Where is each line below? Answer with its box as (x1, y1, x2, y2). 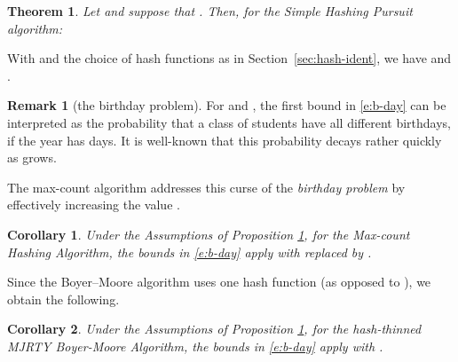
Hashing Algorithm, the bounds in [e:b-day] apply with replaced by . (7, 242, 372, 261)
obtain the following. (7, 289, 120, 308)
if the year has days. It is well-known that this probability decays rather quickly (7, 130, 442, 149)
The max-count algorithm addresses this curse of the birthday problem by (7, 177, 406, 196)
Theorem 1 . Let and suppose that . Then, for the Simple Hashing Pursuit (7, 2, 413, 20)
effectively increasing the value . (7, 195, 180, 214)
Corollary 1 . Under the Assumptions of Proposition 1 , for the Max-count (7, 224, 410, 243)
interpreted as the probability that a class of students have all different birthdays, (7, 113, 452, 131)
